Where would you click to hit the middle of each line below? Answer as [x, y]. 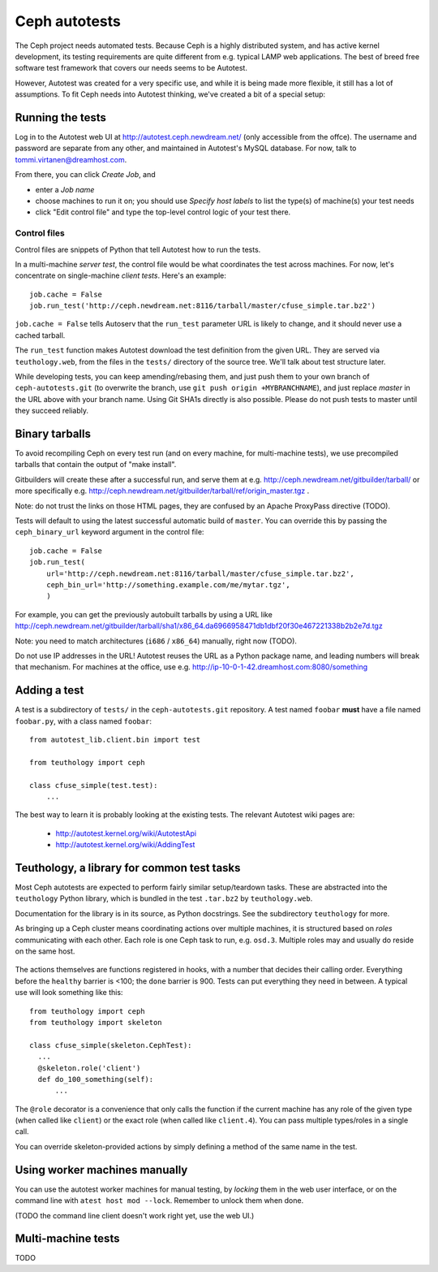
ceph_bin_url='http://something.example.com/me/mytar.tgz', [168, 585]
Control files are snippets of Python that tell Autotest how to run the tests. [138, 249]
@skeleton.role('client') [89, 1068]
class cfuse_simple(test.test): [94, 785]
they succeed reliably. [52, 411]
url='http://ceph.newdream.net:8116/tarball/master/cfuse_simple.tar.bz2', [200, 573]
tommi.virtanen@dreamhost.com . [71, 159]
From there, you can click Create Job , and [85, 175]
